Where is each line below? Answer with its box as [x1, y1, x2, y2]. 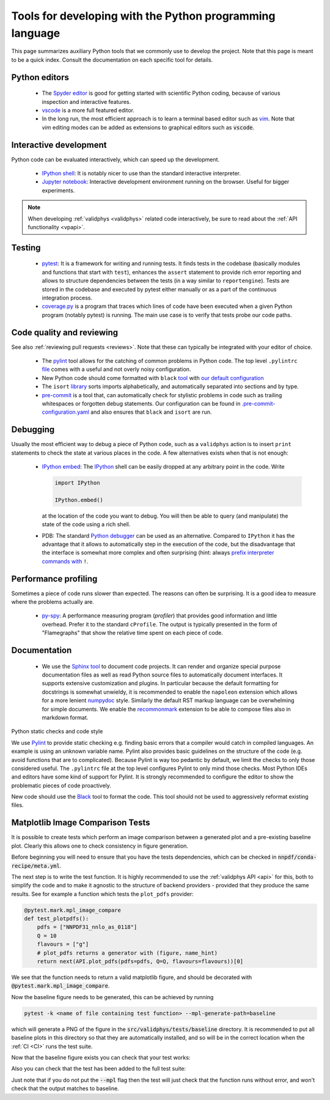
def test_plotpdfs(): [24, 915, 89, 922]
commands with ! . [42, 557, 89, 565]
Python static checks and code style [11, 728, 103, 735]
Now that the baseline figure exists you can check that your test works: [11, 1054, 191, 1061]
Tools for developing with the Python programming [11, 9, 276, 23]
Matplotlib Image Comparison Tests [11, 818, 150, 828]
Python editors [11, 72, 70, 82]
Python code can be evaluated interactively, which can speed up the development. [11, 156, 220, 163]
